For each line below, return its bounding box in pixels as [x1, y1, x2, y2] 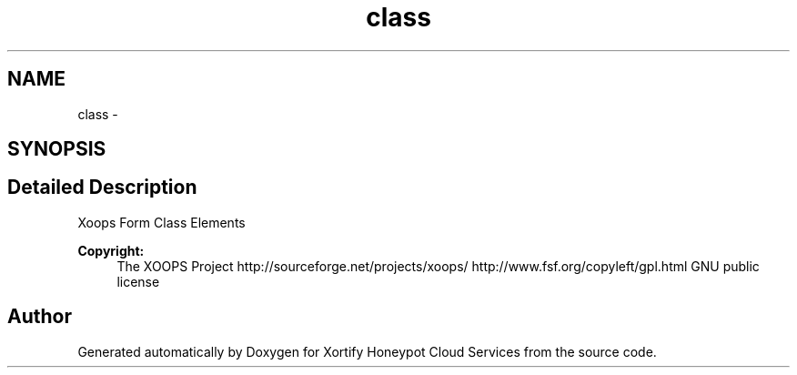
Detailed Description [7, 176, 197, 199]
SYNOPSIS [7, 137, 106, 161]
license [116, 273, 160, 289]
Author [7, 305, 72, 329]
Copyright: [77, 242, 145, 258]
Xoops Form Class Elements [77, 214, 246, 230]
